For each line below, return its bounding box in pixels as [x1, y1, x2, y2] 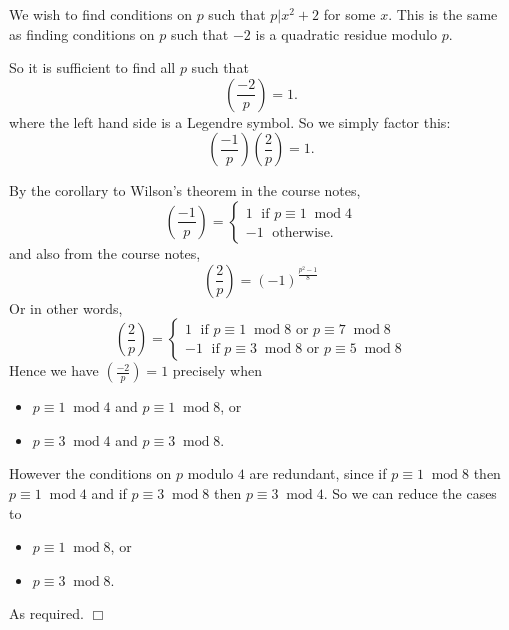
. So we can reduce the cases [323, 482, 497, 503]
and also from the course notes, [9, 242, 201, 263]
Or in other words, [9, 297, 123, 318]
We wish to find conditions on [9, 4, 192, 24]
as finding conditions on [9, 23, 155, 44]
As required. [9, 603, 84, 624]
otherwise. [272, 225, 334, 240]
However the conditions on [9, 463, 172, 484]
